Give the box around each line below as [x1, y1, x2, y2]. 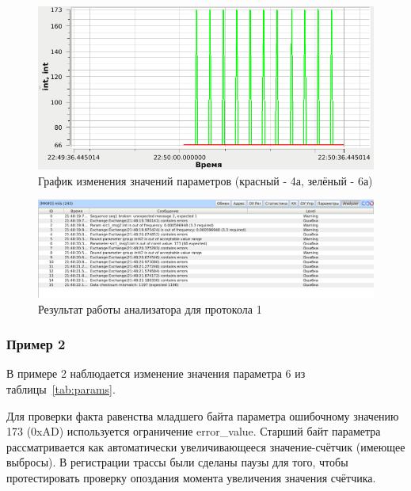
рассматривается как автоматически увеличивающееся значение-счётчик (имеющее [6, 438, 405, 455]
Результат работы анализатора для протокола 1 [38, 300, 262, 317]
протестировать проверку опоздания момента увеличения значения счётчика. [6, 469, 376, 485]
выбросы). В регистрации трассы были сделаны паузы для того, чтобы [6, 454, 348, 470]
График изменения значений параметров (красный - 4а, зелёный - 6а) [38, 172, 373, 188]
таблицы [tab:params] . [6, 380, 116, 397]
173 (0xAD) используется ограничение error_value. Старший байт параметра [6, 423, 381, 440]
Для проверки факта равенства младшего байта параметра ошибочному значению [6, 407, 399, 424]
